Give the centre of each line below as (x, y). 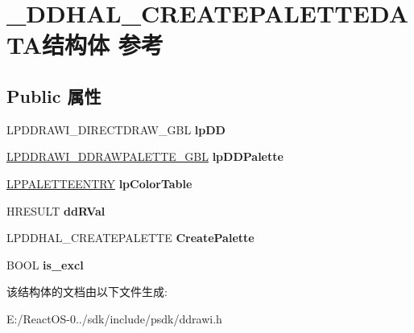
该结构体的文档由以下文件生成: (87, 292)
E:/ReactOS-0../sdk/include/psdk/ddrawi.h (114, 318)
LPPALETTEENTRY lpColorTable (99, 183)
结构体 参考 (103, 45)
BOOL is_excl (45, 264)
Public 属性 (54, 95)
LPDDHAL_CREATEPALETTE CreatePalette (130, 238)
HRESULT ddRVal (56, 210)
